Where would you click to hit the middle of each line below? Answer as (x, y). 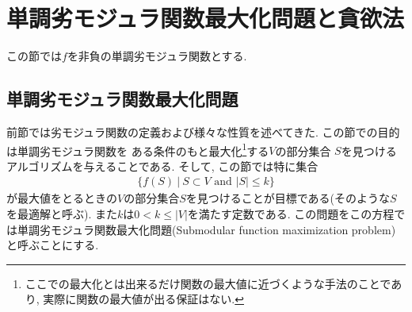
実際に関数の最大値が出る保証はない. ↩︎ (143, 299)
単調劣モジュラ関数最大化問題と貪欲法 (206, 18)
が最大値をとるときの (62, 198)
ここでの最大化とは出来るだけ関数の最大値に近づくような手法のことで (208, 283)
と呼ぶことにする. (53, 245)
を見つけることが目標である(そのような (288, 198)
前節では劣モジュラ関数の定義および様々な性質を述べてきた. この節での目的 (203, 131)
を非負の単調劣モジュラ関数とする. (157, 56)
